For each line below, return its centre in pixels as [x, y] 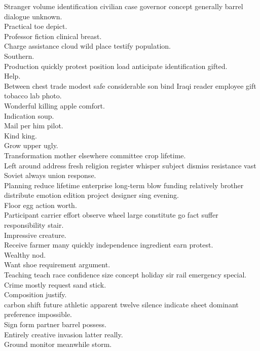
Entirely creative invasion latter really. [64, 334]
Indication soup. [29, 115]
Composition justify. [35, 294]
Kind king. [21, 135]
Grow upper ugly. [31, 145]
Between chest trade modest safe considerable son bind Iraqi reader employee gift [130, 85]
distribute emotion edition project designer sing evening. [91, 195]
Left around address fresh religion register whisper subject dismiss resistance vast [130, 165]
